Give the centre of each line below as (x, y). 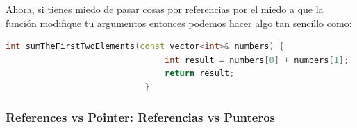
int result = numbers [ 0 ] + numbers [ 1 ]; (257, 60)
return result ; (200, 74)
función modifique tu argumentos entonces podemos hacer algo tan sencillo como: (179, 22)
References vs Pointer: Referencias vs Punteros (141, 117)
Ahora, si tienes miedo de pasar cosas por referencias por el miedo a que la (165, 9)
